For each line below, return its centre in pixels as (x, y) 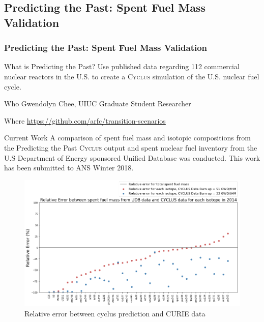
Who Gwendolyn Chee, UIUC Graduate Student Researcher (98, 104)
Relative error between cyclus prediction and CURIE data (115, 313)
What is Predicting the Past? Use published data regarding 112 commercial (122, 66)
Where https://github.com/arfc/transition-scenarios (85, 120)
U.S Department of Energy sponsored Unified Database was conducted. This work (132, 157)
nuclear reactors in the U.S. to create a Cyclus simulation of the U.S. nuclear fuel (132, 76)
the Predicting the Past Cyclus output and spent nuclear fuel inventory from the (131, 147)
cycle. (13, 86)
